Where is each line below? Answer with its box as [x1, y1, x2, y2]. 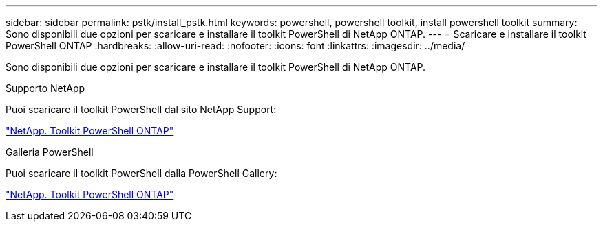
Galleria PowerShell [6, 146, 94, 158]
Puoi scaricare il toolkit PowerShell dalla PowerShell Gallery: [6, 167, 277, 179]
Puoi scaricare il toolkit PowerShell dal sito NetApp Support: [6, 104, 277, 115]
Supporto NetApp [6, 82, 85, 94]
